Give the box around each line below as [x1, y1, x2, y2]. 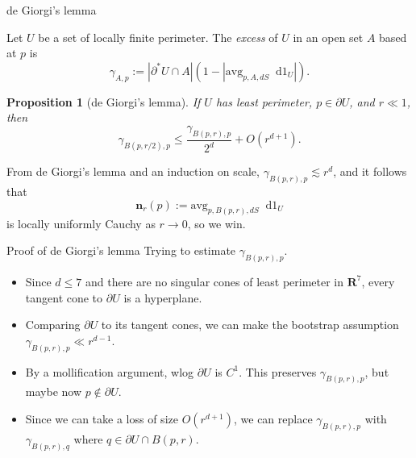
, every [361, 273, 395, 289]
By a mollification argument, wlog [25, 363, 194, 380]
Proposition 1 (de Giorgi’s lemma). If [6, 93, 201, 110]
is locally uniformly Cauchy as [6, 214, 156, 231]
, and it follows [333, 163, 407, 180]
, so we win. [187, 214, 246, 231]
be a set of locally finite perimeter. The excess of [38, 28, 278, 45]
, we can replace [233, 410, 313, 427]
